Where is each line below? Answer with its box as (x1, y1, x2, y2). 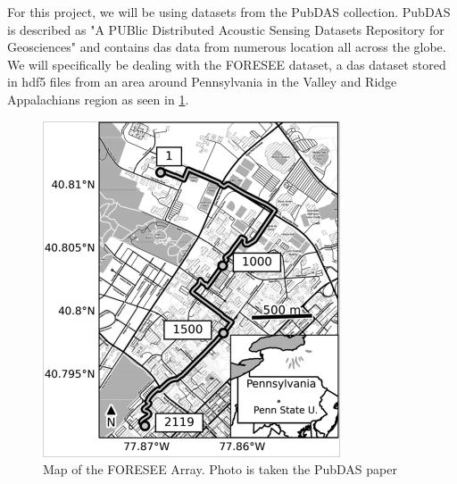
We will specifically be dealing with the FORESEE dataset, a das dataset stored (7, 54, 446, 73)
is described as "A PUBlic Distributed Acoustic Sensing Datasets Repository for (7, 20, 445, 38)
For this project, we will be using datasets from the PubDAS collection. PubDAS (7, 3, 451, 21)
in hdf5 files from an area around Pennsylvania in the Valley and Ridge (7, 72, 397, 91)
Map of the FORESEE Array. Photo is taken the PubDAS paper (43, 460, 397, 479)
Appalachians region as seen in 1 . (7, 89, 189, 108)
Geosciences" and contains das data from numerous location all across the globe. (7, 38, 446, 56)
